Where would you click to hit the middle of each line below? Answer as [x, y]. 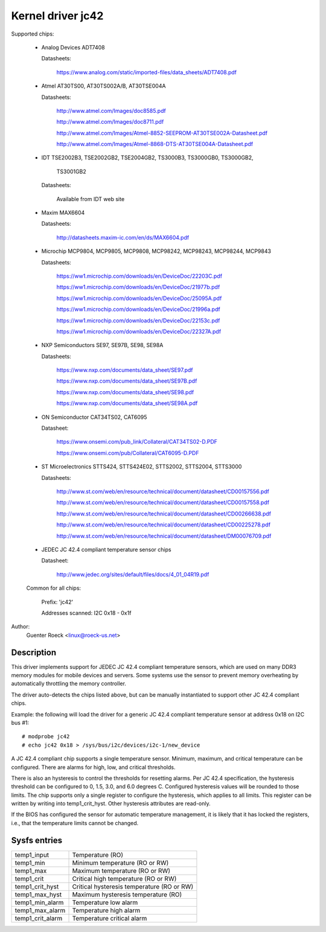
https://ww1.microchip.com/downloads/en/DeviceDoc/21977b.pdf [138, 287]
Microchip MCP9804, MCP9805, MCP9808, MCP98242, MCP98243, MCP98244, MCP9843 [156, 251]
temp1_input [32, 855]
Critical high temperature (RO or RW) [124, 878]
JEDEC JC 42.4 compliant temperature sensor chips [106, 549]
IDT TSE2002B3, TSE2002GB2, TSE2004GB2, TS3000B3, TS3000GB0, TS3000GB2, [147, 158]
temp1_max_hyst [38, 895]
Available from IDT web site [91, 199]
